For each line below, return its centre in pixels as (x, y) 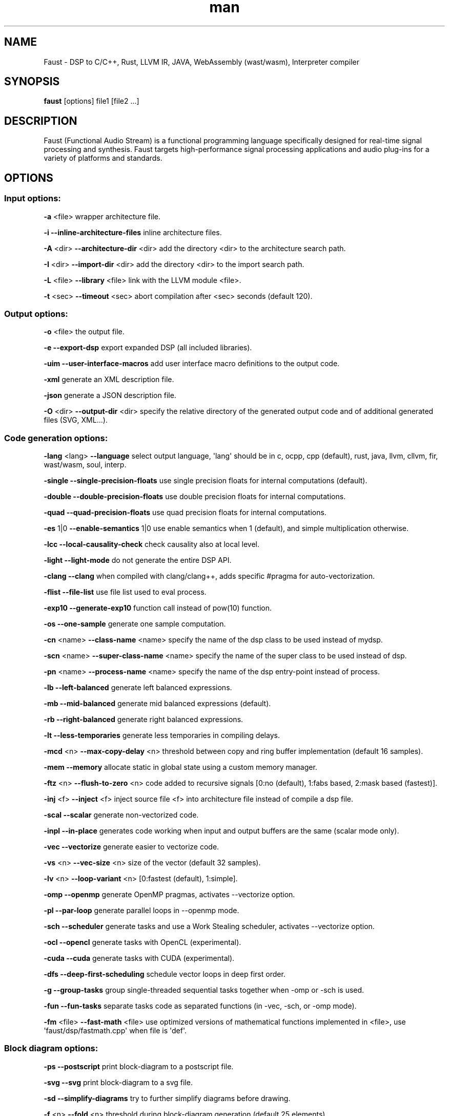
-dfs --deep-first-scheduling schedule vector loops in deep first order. (165, 974)
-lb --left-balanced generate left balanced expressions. (138, 687)
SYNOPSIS (32, 82)
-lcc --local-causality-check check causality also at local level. (152, 544)
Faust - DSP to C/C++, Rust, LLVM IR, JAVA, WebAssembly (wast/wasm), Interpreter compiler (202, 62)
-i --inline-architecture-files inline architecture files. (133, 232)
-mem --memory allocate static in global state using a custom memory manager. (180, 767)
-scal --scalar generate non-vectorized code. (121, 815)
